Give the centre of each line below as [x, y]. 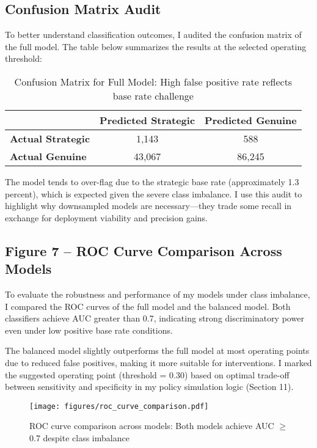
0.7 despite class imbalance [79, 437]
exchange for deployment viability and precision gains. [106, 217]
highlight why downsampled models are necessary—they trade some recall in [148, 206]
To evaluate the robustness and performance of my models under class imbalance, [158, 294]
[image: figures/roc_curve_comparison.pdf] [119, 406]
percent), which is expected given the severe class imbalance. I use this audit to [154, 193]
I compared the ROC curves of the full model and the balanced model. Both [148, 306]
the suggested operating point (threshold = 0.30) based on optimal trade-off [147, 374]
